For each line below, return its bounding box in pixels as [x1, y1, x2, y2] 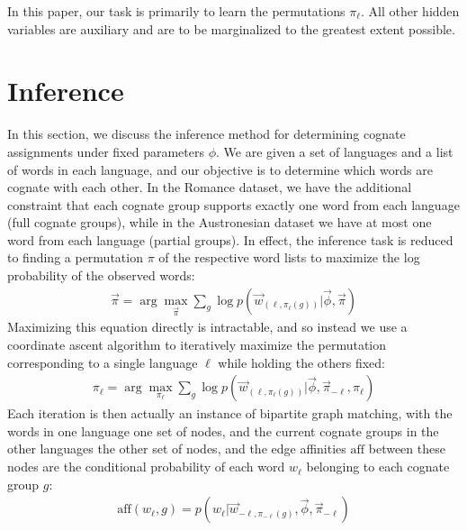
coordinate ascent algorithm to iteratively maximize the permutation [7, 335, 387, 354]
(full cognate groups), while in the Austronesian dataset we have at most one [7, 213, 432, 232]
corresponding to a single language [7, 352, 198, 371]
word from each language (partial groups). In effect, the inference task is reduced [7, 230, 454, 249]
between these [368, 439, 445, 458]
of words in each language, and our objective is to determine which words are [7, 160, 433, 179]
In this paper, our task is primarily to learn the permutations [7, 2, 346, 20]
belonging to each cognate [306, 457, 450, 476]
